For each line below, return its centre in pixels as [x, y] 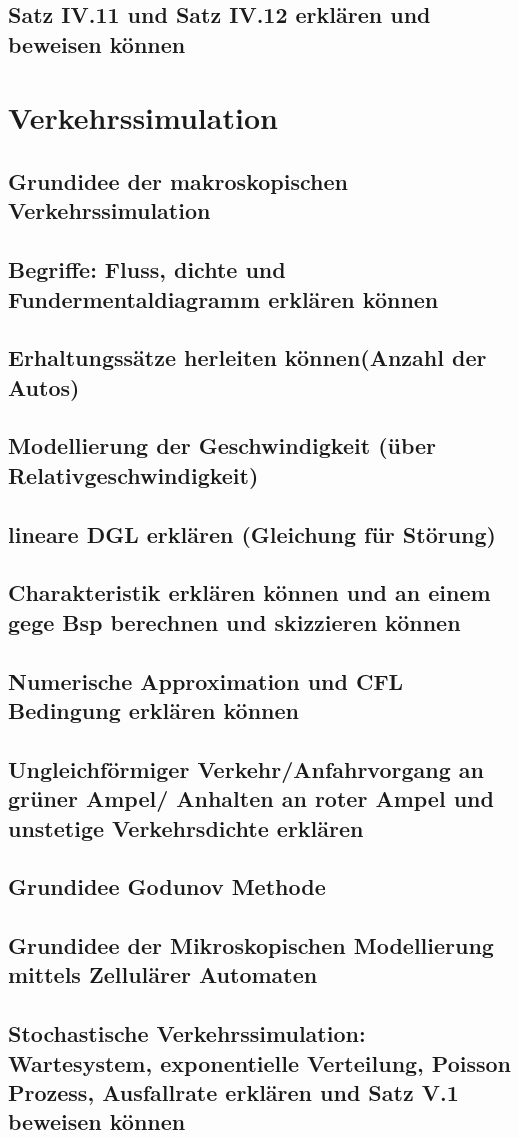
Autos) [44, 386]
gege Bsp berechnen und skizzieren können [234, 621]
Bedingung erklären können [153, 709]
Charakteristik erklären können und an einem [249, 592]
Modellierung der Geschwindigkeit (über [222, 445]
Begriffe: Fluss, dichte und [147, 269]
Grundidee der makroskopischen [178, 180]
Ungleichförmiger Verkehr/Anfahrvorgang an [246, 768]
